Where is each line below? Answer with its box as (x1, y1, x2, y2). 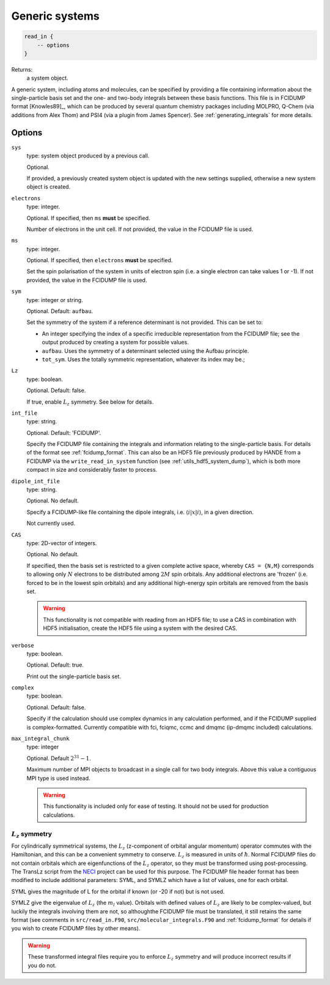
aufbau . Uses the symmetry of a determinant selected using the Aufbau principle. (42, 347, 249, 355)
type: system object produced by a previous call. (26, 152, 150, 159)
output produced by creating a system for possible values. (42, 339, 189, 346)
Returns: (11, 66, 33, 73)
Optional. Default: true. (26, 662, 84, 669)
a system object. (26, 74, 68, 82)
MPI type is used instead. (26, 774, 90, 782)
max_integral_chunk (11, 735, 70, 742)
